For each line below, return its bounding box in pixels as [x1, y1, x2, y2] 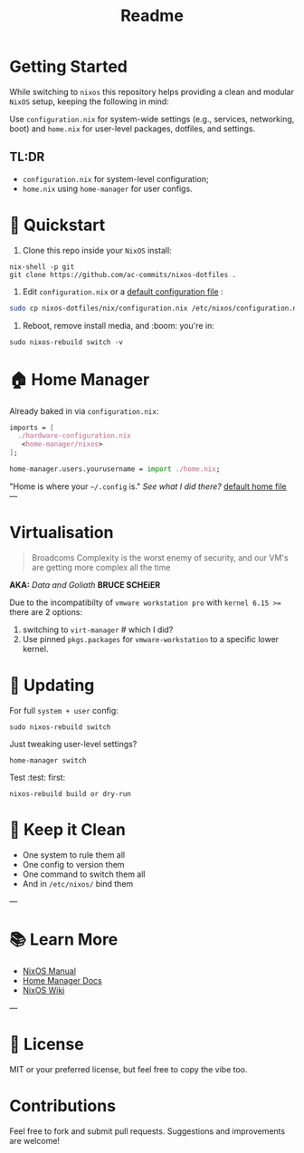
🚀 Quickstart [9, 215, 106, 235]
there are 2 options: [9, 606, 83, 617]
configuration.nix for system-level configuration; [22, 173, 210, 184]
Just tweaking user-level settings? [9, 738, 138, 749]
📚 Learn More [9, 929, 119, 949]
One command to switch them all [22, 869, 146, 879]
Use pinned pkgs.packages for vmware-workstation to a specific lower [22, 633, 279, 644]
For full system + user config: [9, 705, 119, 716]
